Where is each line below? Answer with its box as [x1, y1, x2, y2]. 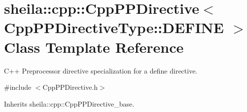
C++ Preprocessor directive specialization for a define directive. [4, 65, 198, 75]
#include [4, 82, 32, 92]
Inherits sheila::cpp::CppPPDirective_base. [4, 98, 135, 109]
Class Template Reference [4, 37, 184, 57]
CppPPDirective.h [42, 82, 98, 92]
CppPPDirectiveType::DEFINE [4, 17, 224, 37]
